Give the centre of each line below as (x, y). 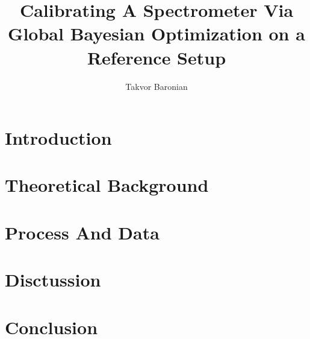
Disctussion (53, 280)
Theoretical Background (107, 185)
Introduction (58, 138)
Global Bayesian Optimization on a (157, 33)
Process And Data (82, 232)
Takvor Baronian (157, 86)
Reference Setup (157, 57)
